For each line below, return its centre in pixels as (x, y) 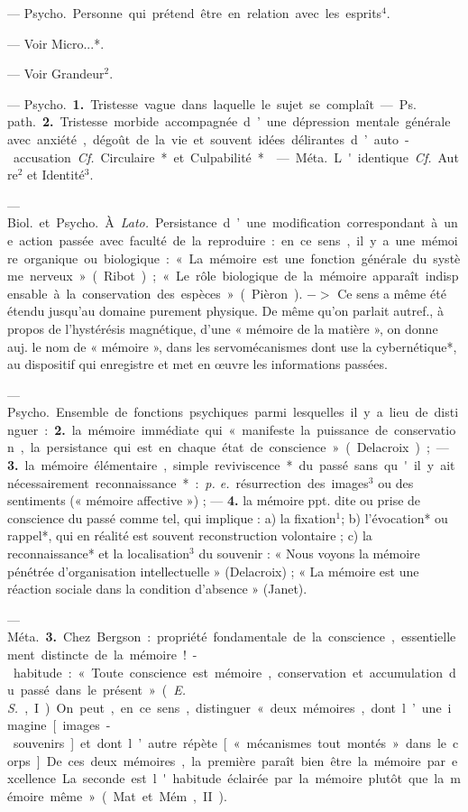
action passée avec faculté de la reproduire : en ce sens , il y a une (217, 240)
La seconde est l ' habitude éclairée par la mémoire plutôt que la (253, 778)
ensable (28, 293)
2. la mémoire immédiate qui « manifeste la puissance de (221, 429)
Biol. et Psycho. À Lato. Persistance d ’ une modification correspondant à (223, 222)
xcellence (32, 778)
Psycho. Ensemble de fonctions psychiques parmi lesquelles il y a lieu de (218, 412)
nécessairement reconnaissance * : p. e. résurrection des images (188, 482)
